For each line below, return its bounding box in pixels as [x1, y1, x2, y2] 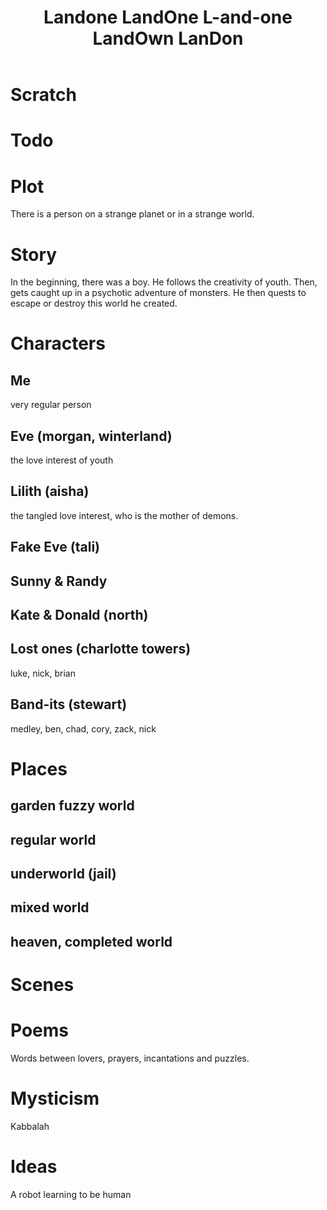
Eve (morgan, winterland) [10, 427, 173, 445]
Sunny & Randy [10, 572, 108, 590]
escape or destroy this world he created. [10, 297, 178, 310]
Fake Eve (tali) [10, 539, 101, 556]
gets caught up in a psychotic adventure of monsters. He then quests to [10, 287, 307, 299]
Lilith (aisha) [10, 483, 90, 500]
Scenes [10, 974, 75, 996]
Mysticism [10, 1087, 100, 1110]
